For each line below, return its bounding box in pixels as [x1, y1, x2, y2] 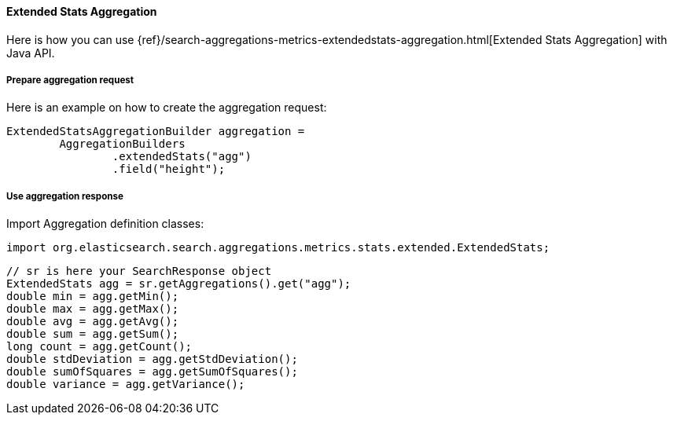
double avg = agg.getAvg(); [6, 315, 179, 328]
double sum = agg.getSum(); [6, 328, 179, 341]
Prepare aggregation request [6, 75, 134, 86]
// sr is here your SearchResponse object [6, 265, 272, 278]
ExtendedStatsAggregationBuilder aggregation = [6, 125, 305, 138]
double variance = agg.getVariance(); [6, 378, 245, 391]
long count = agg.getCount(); [6, 340, 193, 353]
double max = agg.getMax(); [6, 302, 179, 316]
